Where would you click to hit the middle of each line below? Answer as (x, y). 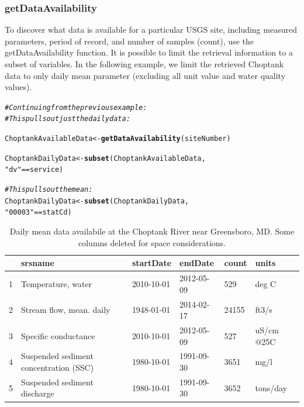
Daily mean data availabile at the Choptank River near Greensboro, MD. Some (152, 231)
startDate (152, 263)
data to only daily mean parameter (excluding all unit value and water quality (145, 75)
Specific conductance (58, 335)
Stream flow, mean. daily (66, 310)
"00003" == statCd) (38, 213)
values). (18, 87)
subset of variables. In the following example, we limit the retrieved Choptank (144, 64)
